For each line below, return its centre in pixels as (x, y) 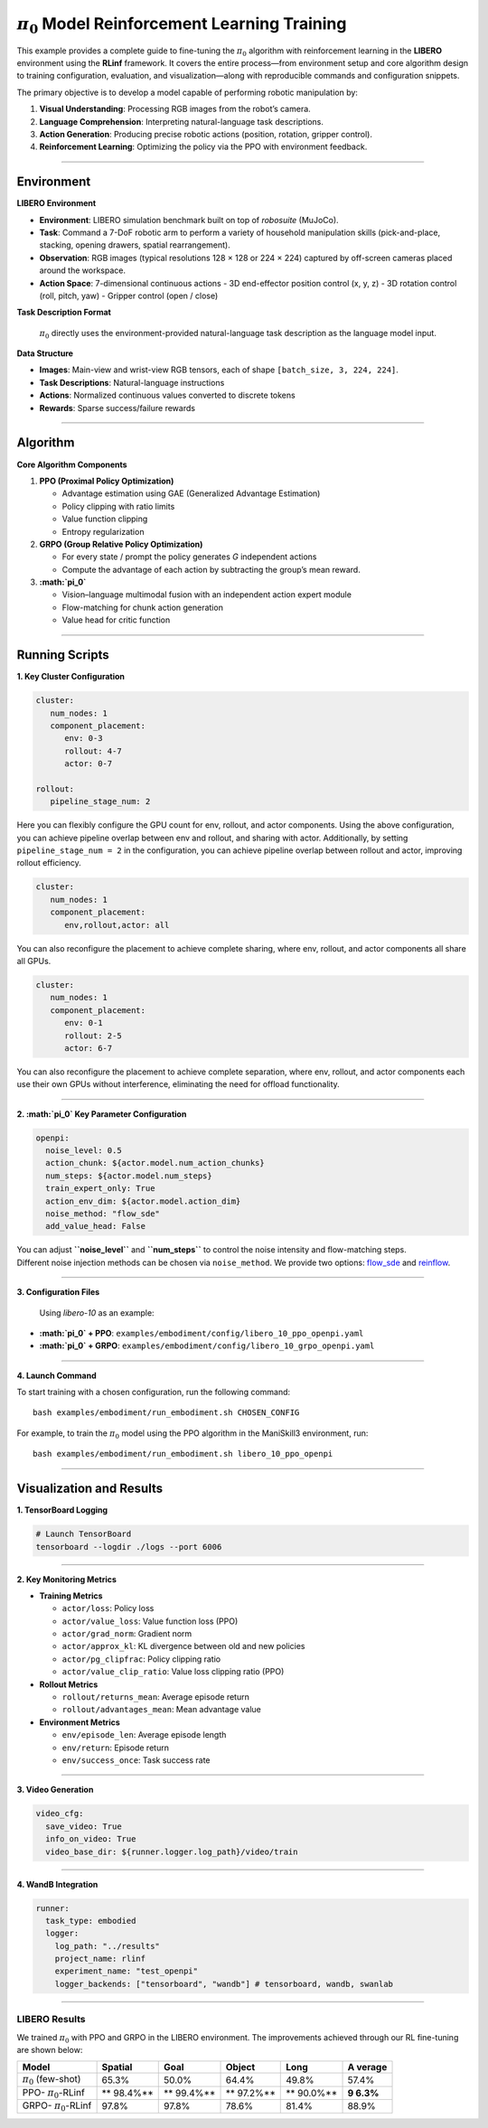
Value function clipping (105, 519)
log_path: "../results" (107, 1946)
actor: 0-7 (89, 764)
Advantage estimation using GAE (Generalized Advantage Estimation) (191, 493)
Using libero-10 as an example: (97, 1312)
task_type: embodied (91, 1921)
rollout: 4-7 (93, 751)
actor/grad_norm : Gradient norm (127, 1634)
